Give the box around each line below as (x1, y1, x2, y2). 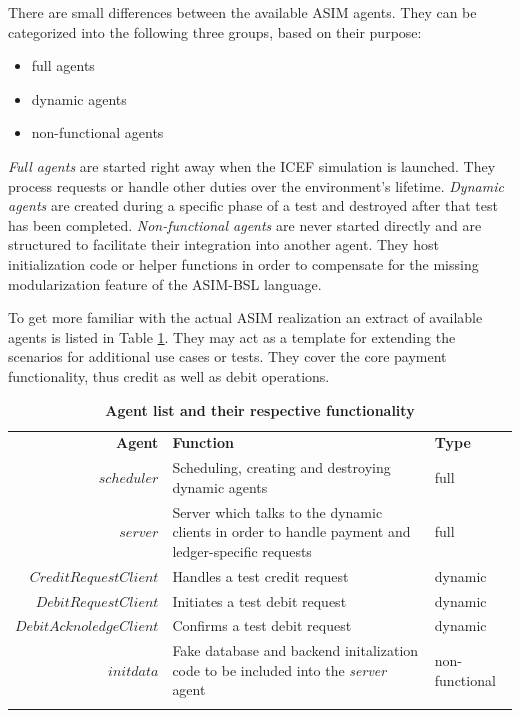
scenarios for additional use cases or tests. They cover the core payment (8, 346, 447, 367)
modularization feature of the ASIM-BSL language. (8, 273, 322, 294)
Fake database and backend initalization (172, 640, 419, 661)
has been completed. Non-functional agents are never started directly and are (8, 214, 482, 235)
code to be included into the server (172, 659, 387, 680)
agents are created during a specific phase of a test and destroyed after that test (8, 195, 498, 216)
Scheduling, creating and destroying (172, 457, 391, 478)
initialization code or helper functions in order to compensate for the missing (8, 253, 479, 274)
